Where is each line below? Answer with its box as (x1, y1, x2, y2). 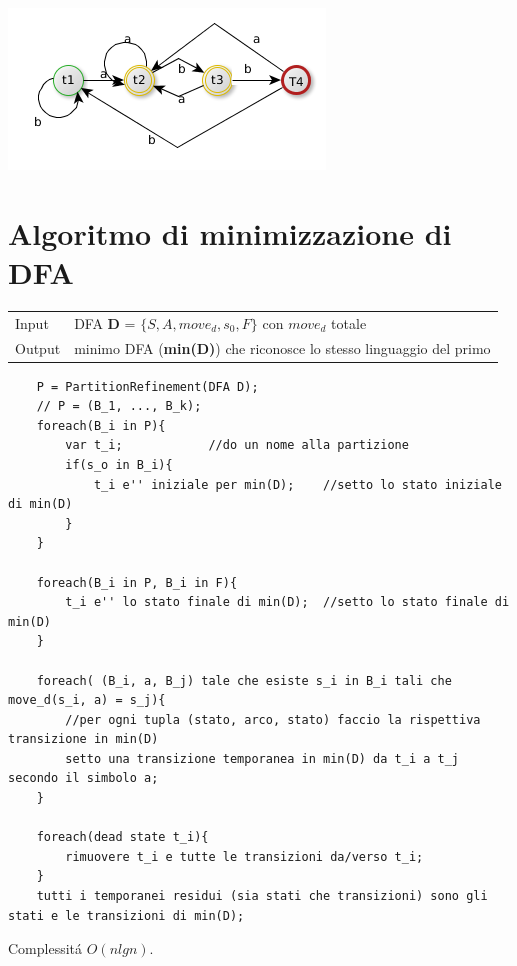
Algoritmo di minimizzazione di (8, 212, 452, 253)
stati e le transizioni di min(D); (8, 908, 245, 923)
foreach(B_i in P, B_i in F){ (36, 575, 238, 590)
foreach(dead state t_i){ (36, 830, 209, 845)
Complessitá (8, 938, 83, 959)
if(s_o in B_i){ (65, 457, 173, 472)
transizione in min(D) (8, 732, 159, 747)
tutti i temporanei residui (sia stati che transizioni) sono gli (36, 889, 488, 904)
